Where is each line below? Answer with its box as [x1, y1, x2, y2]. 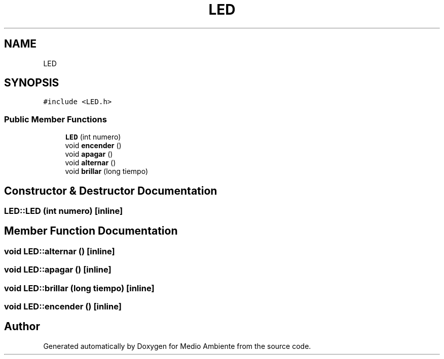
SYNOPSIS [4, 76, 59, 89]
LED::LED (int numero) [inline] [4, 206, 123, 216]
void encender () [65, 141, 122, 150]
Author [4, 320, 40, 333]
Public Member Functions [4, 114, 107, 124]
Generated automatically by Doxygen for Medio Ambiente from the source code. [43, 341, 311, 350]
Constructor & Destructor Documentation [4, 184, 217, 197]
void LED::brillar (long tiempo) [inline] [4, 283, 155, 293]
